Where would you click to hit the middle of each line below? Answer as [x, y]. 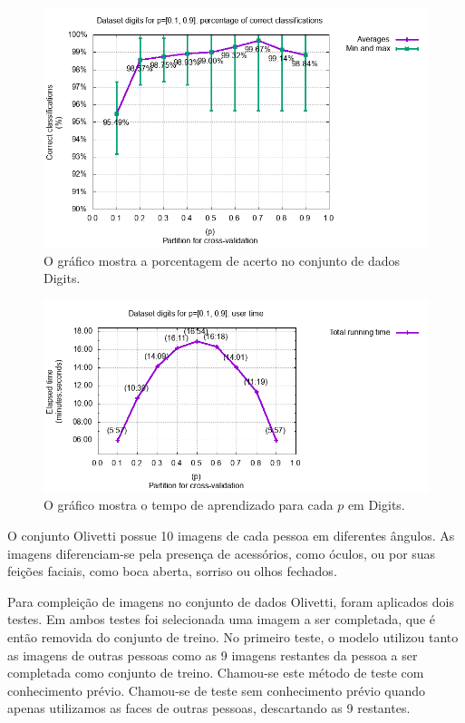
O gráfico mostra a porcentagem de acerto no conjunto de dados [222, 260]
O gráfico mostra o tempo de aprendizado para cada [189, 505]
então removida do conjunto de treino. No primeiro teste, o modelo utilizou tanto [233, 636]
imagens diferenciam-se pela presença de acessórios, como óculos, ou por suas [222, 553]
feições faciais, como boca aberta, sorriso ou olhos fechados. [172, 571]
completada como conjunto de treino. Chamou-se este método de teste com [216, 673]
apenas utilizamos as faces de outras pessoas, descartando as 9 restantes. [209, 708]
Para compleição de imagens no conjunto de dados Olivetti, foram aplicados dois [231, 601]
